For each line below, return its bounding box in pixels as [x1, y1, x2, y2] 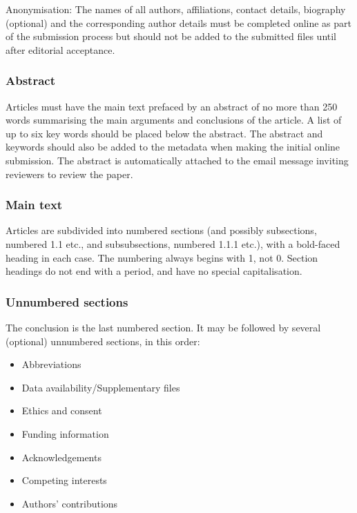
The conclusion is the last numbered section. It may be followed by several [6, 320, 321, 334]
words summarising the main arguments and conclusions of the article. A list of [6, 113, 342, 127]
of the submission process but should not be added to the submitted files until [6, 29, 337, 43]
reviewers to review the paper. [6, 166, 133, 181]
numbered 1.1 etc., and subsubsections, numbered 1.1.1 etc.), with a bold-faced [6, 236, 340, 251]
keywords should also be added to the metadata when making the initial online [6, 139, 340, 154]
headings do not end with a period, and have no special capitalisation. [6, 264, 302, 278]
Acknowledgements [21, 449, 102, 464]
